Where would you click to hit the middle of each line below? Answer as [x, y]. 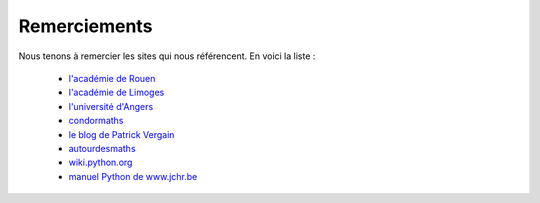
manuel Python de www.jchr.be [133, 176]
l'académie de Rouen [112, 78]
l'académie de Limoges [116, 92]
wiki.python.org [100, 162]
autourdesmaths [102, 148]
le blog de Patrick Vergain [121, 134]
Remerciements [85, 26]
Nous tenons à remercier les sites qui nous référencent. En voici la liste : [167, 56]
